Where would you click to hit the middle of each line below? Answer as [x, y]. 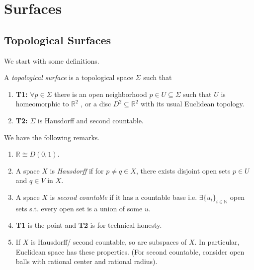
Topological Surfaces [58, 40]
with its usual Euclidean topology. [193, 104]
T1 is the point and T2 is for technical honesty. [89, 225]
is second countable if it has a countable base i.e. [124, 197]
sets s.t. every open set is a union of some [79, 208]
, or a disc [96, 104]
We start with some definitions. [52, 60]
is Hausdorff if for [77, 170]
